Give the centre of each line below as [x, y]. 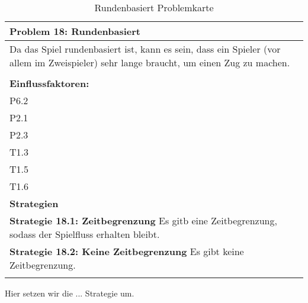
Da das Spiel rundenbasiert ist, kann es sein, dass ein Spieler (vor [145, 49]
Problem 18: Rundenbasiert [75, 31]
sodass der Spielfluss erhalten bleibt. [85, 234]
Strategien [34, 203]
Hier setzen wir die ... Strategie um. [70, 293]
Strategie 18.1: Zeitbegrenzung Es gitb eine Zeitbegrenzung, [143, 220]
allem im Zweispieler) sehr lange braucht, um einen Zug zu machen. [150, 62]
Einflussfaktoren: [49, 83]
